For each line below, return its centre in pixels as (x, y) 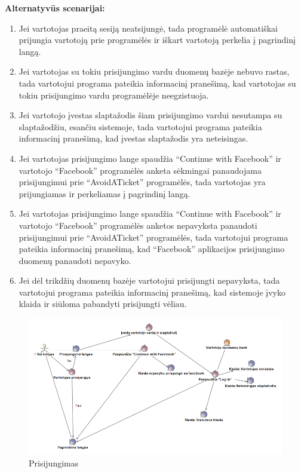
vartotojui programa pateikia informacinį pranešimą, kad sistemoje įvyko (152, 292)
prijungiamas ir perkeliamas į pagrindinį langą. (105, 193)
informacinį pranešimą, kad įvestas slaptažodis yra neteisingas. (133, 138)
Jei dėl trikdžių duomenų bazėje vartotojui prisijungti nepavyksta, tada (149, 280)
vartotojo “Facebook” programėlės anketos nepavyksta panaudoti (138, 225)
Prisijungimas (54, 463)
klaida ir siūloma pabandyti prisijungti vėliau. (103, 304)
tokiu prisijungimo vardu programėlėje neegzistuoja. (114, 95)
